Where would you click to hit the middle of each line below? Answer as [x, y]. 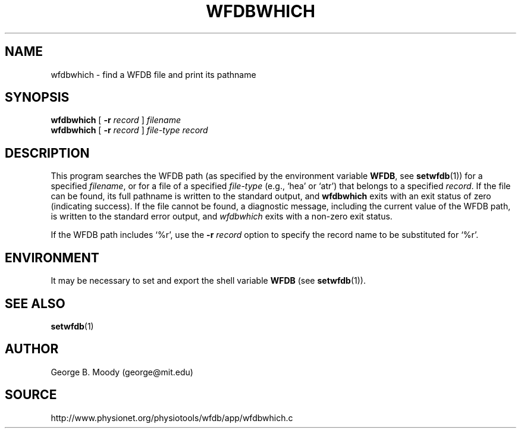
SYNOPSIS [37, 98]
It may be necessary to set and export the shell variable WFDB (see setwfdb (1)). [208, 281]
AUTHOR [32, 349]
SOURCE [31, 395]
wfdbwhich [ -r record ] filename [116, 120]
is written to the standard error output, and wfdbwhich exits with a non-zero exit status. [222, 216]
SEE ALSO [35, 303]
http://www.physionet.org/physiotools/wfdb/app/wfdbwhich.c [172, 418]
